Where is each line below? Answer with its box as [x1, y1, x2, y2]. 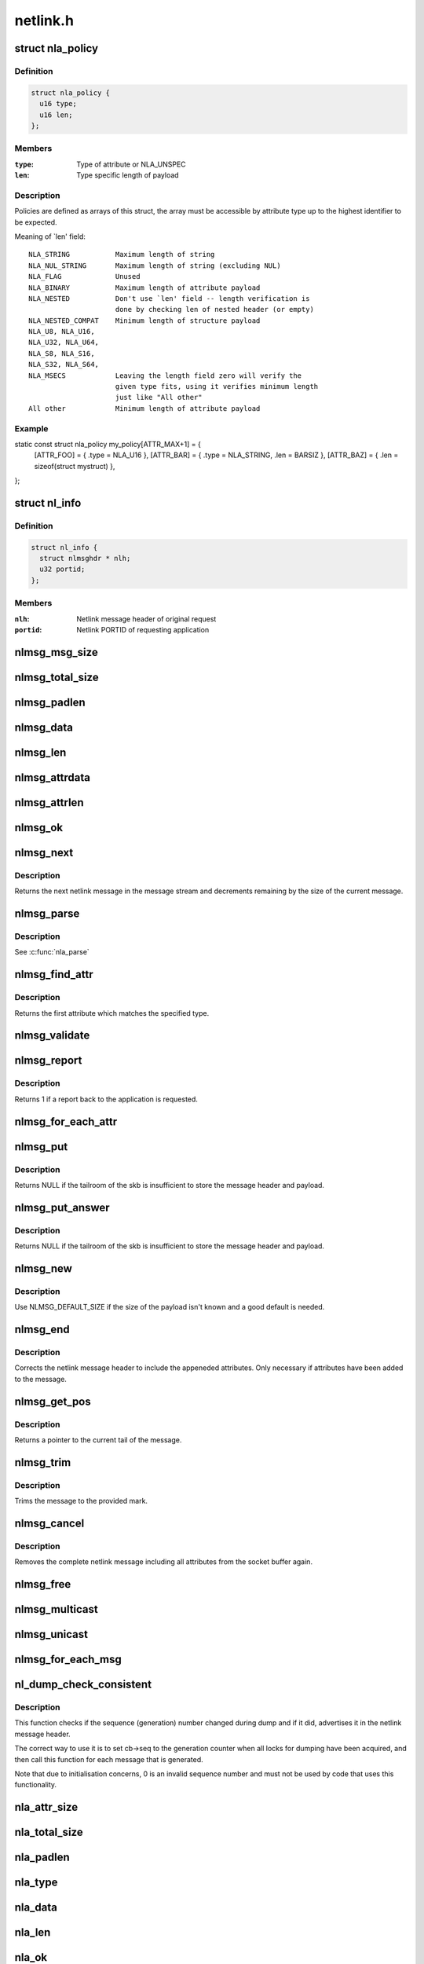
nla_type [14, 1876, 58, 1889]
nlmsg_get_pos [14, 1394, 92, 1408]
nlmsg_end [14, 1323, 70, 1336]
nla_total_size [14, 1826, 83, 1839]
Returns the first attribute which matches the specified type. [14, 1008, 210, 1017]
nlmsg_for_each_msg [14, 1653, 122, 1666]
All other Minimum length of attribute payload [28, 404, 261, 412]
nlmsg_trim [14, 1456, 71, 1469]
